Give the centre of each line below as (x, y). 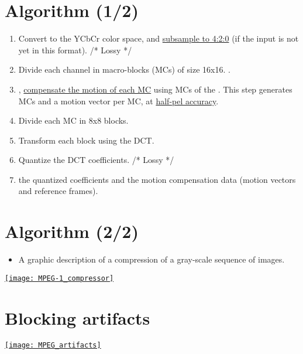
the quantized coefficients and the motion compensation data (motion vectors (157, 179)
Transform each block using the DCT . (86, 140)
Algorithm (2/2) (72, 231)
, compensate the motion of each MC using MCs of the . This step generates (155, 89)
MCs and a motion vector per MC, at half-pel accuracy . (118, 101)
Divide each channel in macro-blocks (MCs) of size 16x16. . (124, 69)
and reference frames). (58, 191)
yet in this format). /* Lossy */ (75, 50)
